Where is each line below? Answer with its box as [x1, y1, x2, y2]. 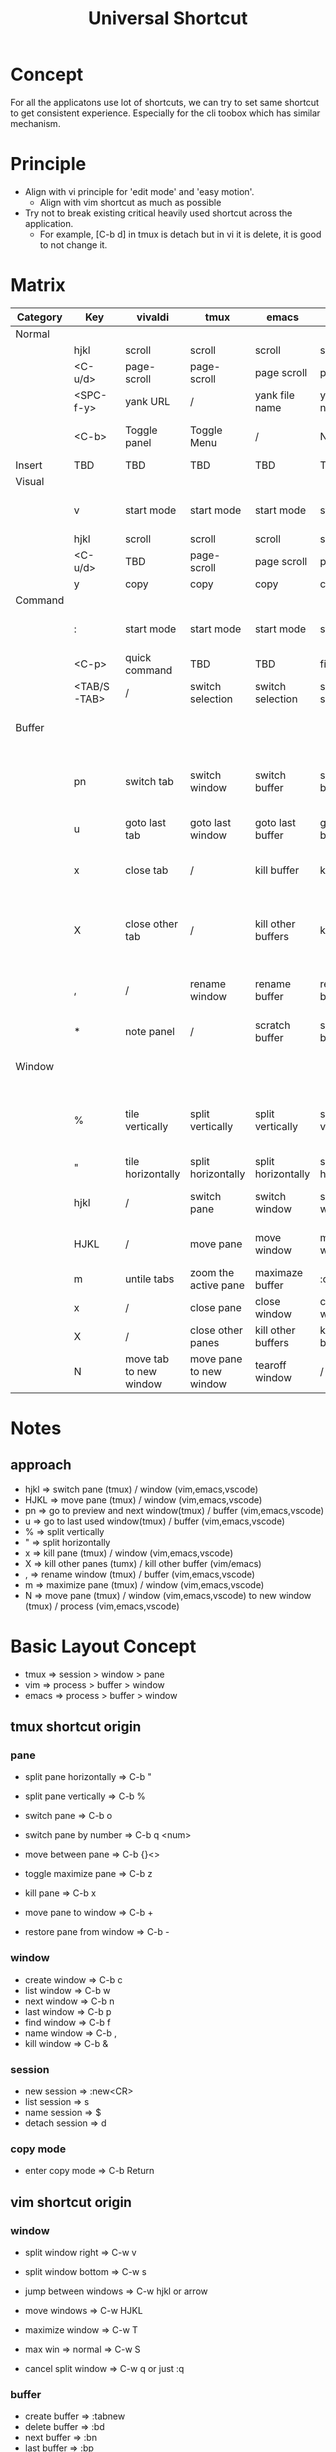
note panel [124, 1024, 175, 1038]
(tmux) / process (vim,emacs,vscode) [24, 1600, 180, 1612]
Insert [15, 458, 43, 472]
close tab [124, 863, 169, 877]
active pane [189, 1278, 245, 1292]
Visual [15, 474, 45, 488]
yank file [254, 388, 295, 402]
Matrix [10, 274, 66, 297]
